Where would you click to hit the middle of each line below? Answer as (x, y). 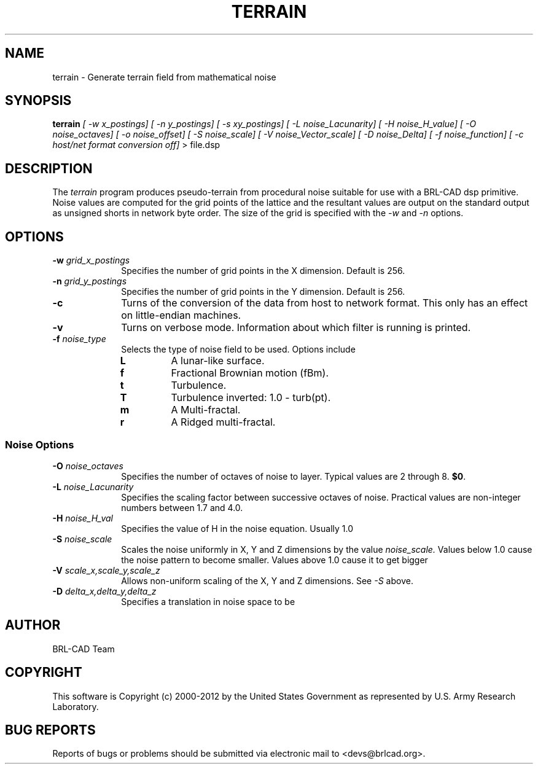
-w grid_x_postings (91, 260)
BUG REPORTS (50, 730)
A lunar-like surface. (218, 361)
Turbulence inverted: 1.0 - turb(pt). (251, 398)
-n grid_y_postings (90, 281)
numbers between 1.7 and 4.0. (182, 507)
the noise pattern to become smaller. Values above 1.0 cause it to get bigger (275, 560)
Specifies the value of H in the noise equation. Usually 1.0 (237, 528)
